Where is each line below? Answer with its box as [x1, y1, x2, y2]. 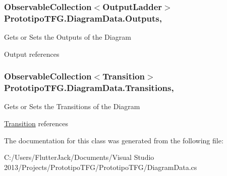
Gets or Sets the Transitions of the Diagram [4, 101, 140, 112]
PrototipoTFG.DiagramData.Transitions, [4, 81, 174, 94]
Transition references [4, 118, 69, 129]
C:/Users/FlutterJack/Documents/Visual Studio [4, 152, 154, 162]
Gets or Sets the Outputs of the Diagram [4, 32, 131, 42]
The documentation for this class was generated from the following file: [4, 135, 223, 145]
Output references [4, 48, 60, 59]
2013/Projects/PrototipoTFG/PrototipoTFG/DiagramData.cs [4, 161, 197, 172]
